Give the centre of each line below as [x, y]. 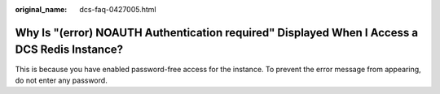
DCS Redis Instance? [69, 50]
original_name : [41, 9]
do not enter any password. [61, 80]
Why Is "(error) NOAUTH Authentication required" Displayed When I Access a [217, 32]
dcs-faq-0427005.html [118, 9]
